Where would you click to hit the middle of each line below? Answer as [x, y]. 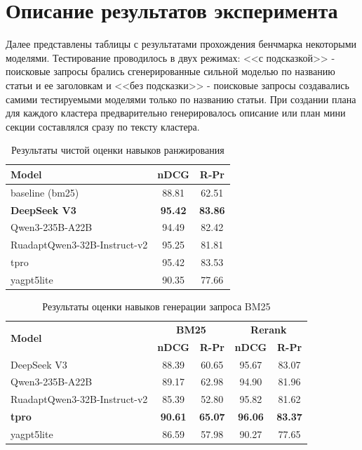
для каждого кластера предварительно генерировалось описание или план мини [176, 113]
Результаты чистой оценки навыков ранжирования [118, 150]
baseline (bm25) [45, 192]
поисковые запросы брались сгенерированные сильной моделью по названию [170, 71]
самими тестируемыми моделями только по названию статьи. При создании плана [181, 99]
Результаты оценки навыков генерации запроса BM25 [156, 306]
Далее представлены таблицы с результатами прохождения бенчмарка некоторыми [181, 44]
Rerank [269, 329]
